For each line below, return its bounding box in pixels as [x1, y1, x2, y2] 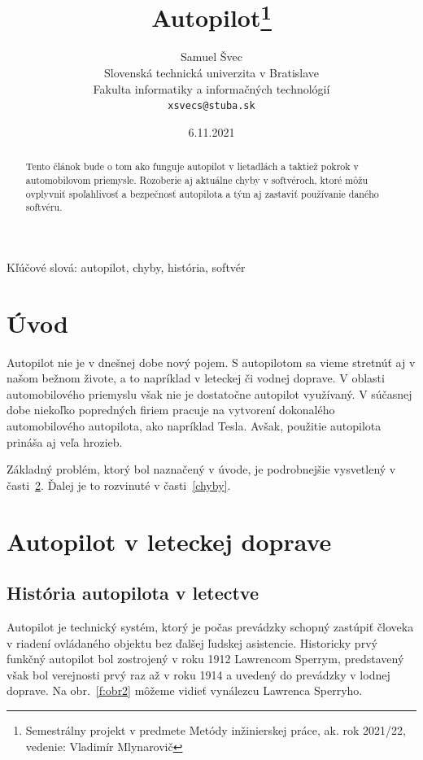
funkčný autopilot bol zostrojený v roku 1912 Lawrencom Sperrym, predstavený [7, 650, 404, 667]
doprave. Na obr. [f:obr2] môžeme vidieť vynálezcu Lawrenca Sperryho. [7, 682, 363, 699]
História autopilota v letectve [7, 580, 259, 605]
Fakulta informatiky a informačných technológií [93, 80, 330, 97]
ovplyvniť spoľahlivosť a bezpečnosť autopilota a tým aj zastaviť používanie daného [25, 186, 379, 200]
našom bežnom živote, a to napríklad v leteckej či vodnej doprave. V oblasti [7, 369, 385, 387]
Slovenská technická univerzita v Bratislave [103, 64, 320, 81]
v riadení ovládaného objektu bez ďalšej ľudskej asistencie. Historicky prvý [7, 634, 377, 651]
